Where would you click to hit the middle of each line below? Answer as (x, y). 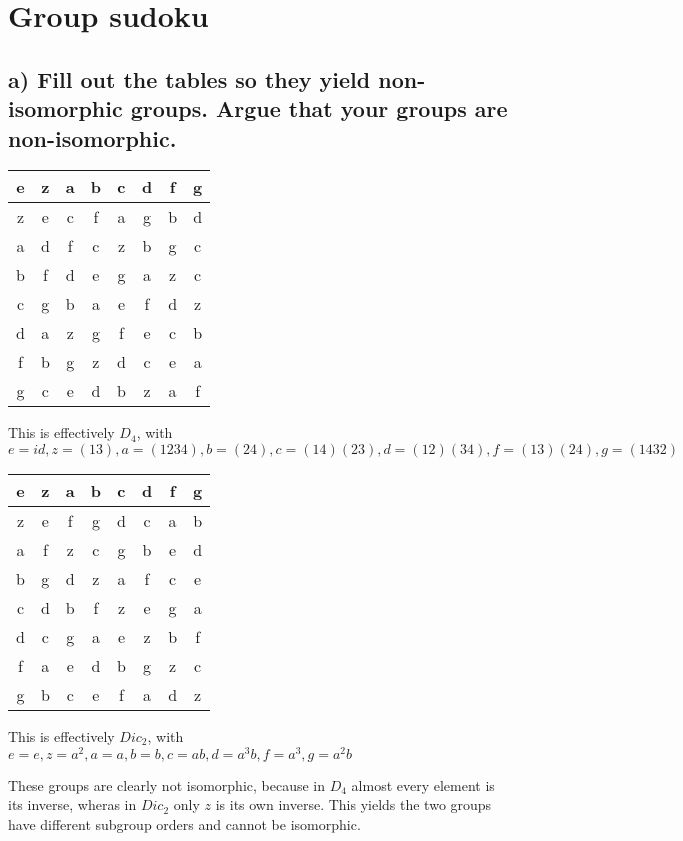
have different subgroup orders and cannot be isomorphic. (184, 823)
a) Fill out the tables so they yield (189, 78)
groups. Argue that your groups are (319, 108)
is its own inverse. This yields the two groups (353, 804)
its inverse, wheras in (72, 804)
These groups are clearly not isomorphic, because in (167, 784)
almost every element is (423, 784)
